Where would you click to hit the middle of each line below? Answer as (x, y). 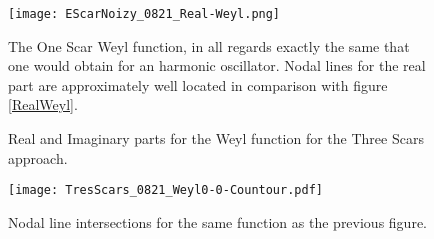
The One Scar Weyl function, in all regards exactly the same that (209, 45)
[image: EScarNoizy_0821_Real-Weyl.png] (144, 14)
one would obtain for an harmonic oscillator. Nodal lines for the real (217, 65)
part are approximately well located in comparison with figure (198, 84)
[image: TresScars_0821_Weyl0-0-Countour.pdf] (165, 190)
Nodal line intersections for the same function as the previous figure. (217, 221)
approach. (38, 157)
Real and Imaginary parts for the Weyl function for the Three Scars (216, 138)
